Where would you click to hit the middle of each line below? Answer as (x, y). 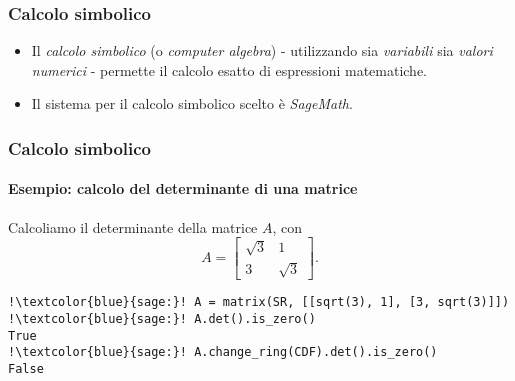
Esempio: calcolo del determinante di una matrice (183, 188)
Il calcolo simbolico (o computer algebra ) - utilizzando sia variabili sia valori (262, 50)
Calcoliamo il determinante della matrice (133, 226)
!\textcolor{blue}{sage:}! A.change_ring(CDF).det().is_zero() (223, 352)
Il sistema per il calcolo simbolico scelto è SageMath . (192, 103)
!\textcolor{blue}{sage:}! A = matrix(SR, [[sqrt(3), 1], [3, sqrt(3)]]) (259, 302)
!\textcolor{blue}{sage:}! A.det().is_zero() (162, 319)
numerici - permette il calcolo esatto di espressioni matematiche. (229, 69)
